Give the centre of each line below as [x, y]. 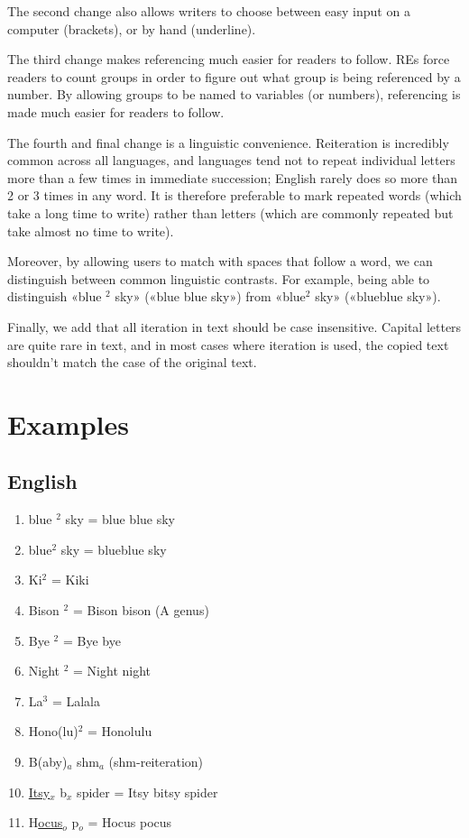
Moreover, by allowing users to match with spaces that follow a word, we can [220, 261]
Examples [68, 424]
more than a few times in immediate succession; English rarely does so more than [232, 177]
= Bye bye [92, 640]
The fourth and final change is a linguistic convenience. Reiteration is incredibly [228, 142]
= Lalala [76, 700]
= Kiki [70, 580]
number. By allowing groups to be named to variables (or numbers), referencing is [234, 94]
